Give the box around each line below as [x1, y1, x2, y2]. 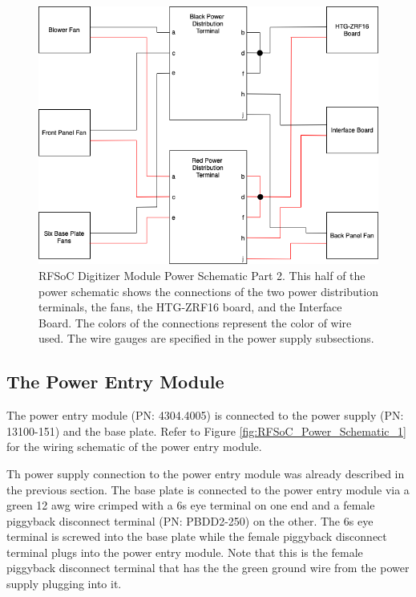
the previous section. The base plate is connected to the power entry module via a [6, 481, 410, 497]
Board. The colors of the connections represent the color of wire [38, 314, 352, 331]
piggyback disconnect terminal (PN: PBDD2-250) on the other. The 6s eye [6, 512, 374, 529]
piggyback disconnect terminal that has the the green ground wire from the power [6, 559, 410, 576]
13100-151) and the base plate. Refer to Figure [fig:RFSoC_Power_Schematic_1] [6, 422, 406, 439]
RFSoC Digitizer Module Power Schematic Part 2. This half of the [38, 266, 366, 283]
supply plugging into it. [6, 575, 122, 592]
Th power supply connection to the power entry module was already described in [6, 465, 405, 481]
